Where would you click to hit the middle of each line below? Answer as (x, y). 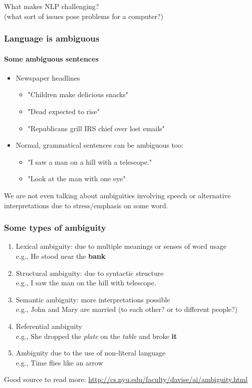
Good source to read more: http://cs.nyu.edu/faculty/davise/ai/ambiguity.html (126, 379)
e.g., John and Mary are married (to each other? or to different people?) (127, 309)
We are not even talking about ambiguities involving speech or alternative (117, 195)
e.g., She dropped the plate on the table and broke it (96, 336)
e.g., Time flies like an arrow (59, 362)
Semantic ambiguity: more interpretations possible (93, 299)
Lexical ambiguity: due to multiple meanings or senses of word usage (121, 246)
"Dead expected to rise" (64, 111)
